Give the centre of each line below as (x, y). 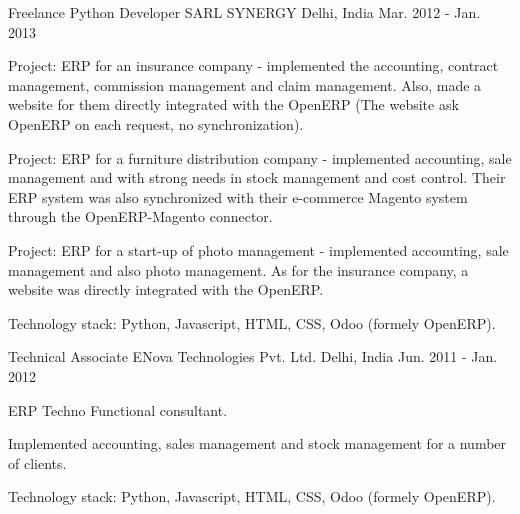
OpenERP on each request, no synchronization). (156, 123)
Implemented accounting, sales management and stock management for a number (257, 443)
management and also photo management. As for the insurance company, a (238, 269)
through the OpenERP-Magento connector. (140, 216)
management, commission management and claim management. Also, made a (245, 84)
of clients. (37, 462)
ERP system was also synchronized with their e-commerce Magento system (238, 196)
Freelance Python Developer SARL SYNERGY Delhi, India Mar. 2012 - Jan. (244, 12)
